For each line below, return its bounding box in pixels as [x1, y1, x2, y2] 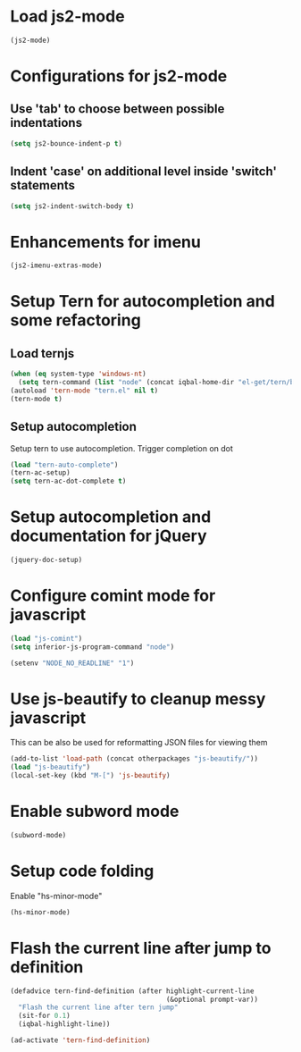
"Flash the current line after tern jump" [18, 1003, 179, 1012]
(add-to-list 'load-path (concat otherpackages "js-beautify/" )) [10, 754, 258, 763]
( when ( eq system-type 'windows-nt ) [10, 369, 146, 379]
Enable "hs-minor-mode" [10, 890, 103, 901]
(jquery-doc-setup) [10, 556, 83, 565]
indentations [10, 115, 83, 130]
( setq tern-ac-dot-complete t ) [10, 476, 127, 486]
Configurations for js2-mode [10, 66, 228, 86]
